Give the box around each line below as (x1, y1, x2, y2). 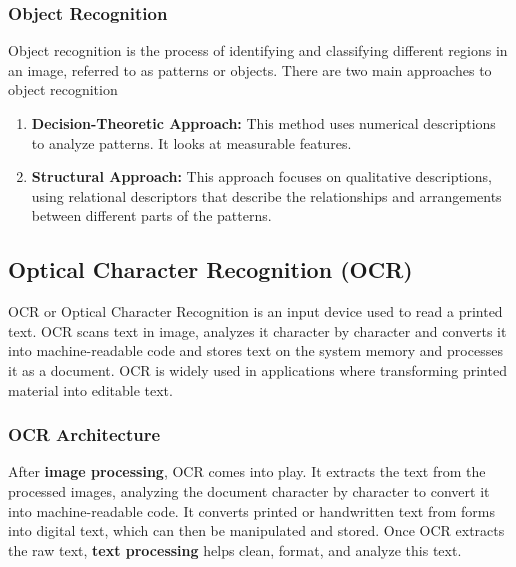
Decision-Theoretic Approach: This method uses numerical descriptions (31, 113, 496, 133)
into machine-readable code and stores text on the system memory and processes (8, 340, 503, 361)
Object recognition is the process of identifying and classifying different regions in (8, 40, 508, 61)
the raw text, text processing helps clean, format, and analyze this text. (8, 539, 462, 560)
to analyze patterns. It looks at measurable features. (31, 132, 352, 153)
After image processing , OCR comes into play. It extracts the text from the (8, 461, 486, 482)
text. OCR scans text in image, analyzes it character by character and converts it (8, 320, 507, 341)
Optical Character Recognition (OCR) (8, 254, 413, 285)
